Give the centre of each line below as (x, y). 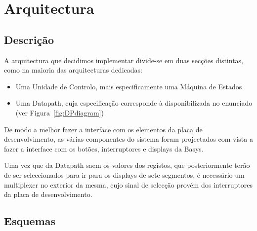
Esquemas (30, 221)
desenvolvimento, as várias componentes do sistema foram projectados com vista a (128, 139)
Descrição (29, 39)
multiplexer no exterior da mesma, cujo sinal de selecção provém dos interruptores (128, 184)
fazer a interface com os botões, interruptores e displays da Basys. (104, 148)
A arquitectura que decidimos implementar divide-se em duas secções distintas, (124, 60)
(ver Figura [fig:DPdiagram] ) (60, 112)
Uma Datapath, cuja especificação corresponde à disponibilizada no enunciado (134, 103)
